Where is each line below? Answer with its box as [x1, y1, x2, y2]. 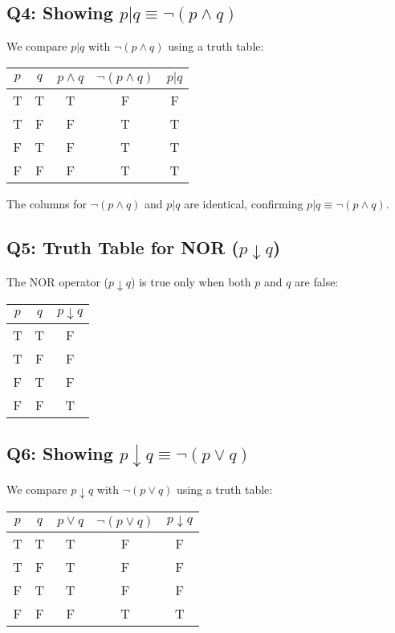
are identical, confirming [184, 195, 303, 212]
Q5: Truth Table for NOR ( [6, 234, 239, 259]
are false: [295, 273, 339, 290]
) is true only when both [131, 273, 251, 290]
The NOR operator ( [6, 273, 109, 290]
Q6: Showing [6, 441, 113, 466]
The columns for [6, 195, 88, 212]
